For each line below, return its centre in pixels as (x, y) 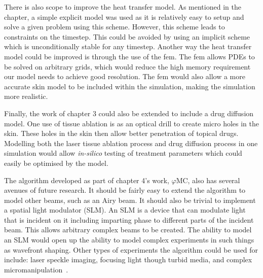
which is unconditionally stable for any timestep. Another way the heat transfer (128, 46)
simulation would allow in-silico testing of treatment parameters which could (123, 153)
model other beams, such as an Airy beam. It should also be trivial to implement (130, 200)
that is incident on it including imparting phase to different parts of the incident (129, 219)
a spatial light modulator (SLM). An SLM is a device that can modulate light (125, 210)
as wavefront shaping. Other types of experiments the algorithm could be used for (131, 249)
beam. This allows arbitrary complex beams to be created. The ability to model (128, 230)
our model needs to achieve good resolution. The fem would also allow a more (125, 76)
